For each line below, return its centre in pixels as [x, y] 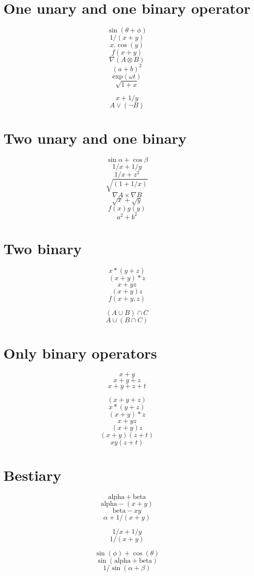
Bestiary [32, 475]
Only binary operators [80, 353]
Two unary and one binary [95, 138]
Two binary [43, 249]
